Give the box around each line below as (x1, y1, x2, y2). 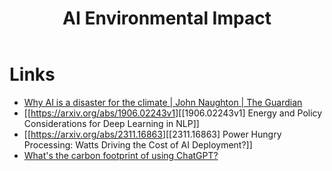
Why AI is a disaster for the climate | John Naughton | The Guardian (23, 96, 303, 108)
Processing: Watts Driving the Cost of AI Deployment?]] (23, 138, 253, 151)
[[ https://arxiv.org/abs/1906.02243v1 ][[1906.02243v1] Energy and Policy (23, 107, 323, 119)
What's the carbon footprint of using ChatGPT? (23, 149, 219, 161)
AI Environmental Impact (62, 7, 272, 30)
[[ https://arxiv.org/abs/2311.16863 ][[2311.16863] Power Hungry (23, 128, 282, 140)
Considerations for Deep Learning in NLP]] (23, 117, 200, 129)
